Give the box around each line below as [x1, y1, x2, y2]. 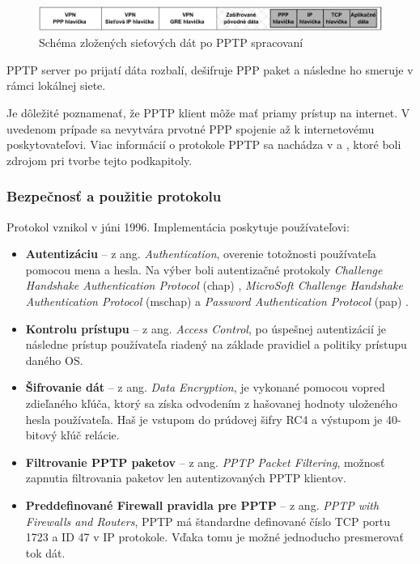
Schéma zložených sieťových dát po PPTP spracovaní [39, 34, 303, 51]
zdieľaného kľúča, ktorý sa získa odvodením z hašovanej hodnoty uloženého [25, 394, 397, 411]
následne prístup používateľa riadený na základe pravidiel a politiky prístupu [25, 336, 407, 353]
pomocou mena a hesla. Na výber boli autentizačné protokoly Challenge [25, 261, 383, 278]
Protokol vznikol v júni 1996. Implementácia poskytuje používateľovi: [6, 218, 350, 235]
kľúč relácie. [60, 426, 120, 443]
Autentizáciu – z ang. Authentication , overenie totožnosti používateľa [25, 245, 376, 262]
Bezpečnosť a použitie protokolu [6, 186, 222, 206]
